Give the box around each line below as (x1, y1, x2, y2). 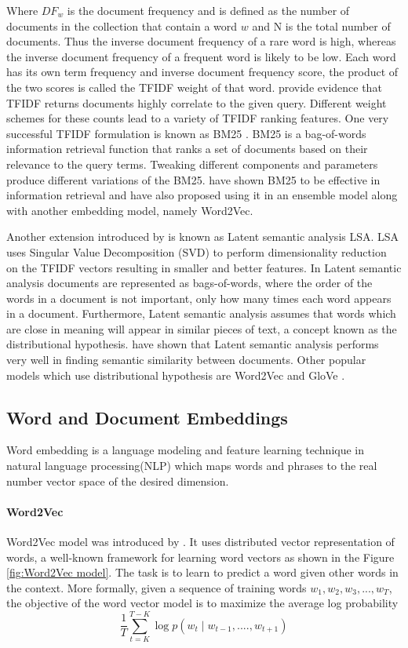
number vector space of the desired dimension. (6, 472, 229, 489)
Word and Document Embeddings (6, 405, 288, 429)
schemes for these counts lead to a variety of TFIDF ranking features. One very (6, 110, 389, 126)
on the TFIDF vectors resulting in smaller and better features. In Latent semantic (6, 259, 402, 275)
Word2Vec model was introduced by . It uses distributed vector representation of (6, 533, 395, 550)
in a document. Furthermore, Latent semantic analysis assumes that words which (6, 305, 396, 322)
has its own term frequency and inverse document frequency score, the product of (6, 64, 399, 80)
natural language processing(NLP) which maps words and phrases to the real (6, 457, 377, 474)
